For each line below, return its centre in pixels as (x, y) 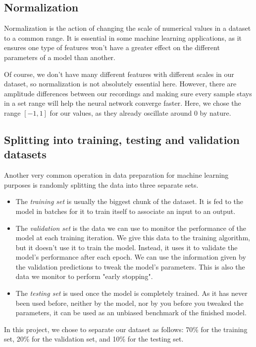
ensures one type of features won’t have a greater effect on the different (112, 47)
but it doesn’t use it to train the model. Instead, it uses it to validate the (127, 247)
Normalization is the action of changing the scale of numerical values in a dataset (128, 28)
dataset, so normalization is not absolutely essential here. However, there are (120, 84)
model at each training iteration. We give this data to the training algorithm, (133, 238)
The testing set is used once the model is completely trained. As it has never (131, 293)
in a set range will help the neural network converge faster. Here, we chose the (123, 103)
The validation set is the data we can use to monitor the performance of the (131, 228)
